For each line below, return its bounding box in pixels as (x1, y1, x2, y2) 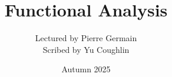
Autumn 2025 (61, 63, 111, 75)
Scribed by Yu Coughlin (42, 43, 130, 55)
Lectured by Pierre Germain (35, 32, 137, 44)
